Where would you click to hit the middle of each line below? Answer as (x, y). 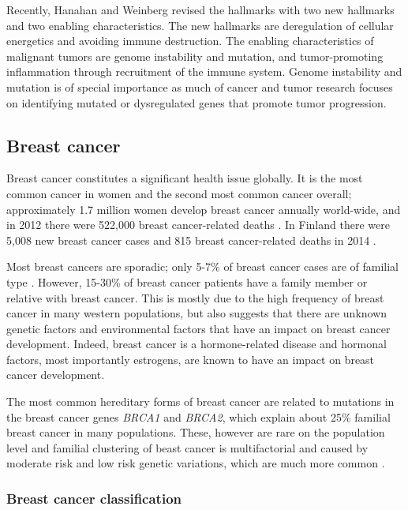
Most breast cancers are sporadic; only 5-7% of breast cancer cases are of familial (202, 266)
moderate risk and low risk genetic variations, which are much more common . (196, 463)
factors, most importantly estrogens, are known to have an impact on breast (191, 359)
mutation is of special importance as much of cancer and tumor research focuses (200, 86)
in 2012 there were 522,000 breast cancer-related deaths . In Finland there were (198, 225)
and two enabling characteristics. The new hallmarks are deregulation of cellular (200, 25)
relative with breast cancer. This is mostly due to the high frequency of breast (195, 297)
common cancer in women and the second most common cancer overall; (179, 193)
